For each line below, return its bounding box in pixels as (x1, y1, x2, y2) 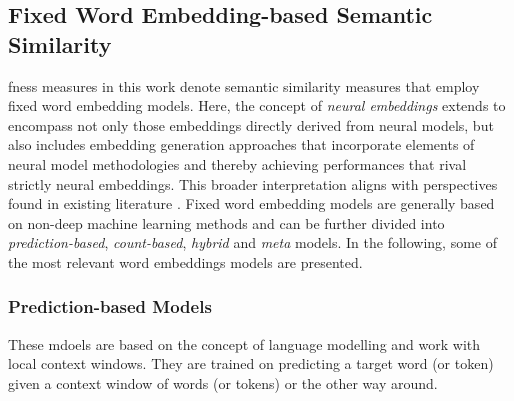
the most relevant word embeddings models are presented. (8, 251, 363, 272)
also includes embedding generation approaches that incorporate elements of (8, 134, 475, 155)
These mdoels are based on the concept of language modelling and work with (8, 333, 481, 354)
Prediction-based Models (8, 294, 212, 319)
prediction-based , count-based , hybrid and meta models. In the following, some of (8, 232, 497, 253)
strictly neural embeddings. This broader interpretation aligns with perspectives (8, 173, 498, 194)
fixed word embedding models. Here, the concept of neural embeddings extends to (8, 95, 506, 116)
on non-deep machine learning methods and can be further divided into (8, 212, 445, 233)
